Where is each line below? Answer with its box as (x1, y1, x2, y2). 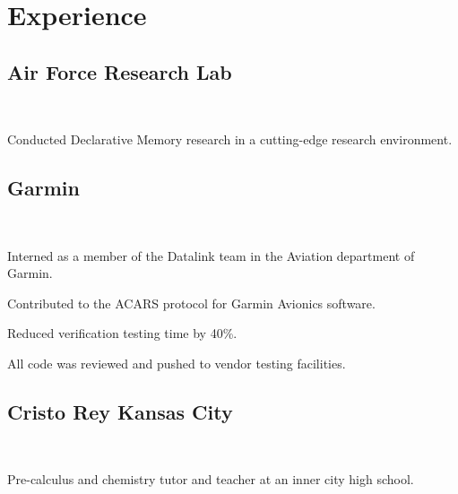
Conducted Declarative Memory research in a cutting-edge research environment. (7, 130, 453, 149)
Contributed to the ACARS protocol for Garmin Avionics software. (7, 293, 376, 312)
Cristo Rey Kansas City (7, 397, 233, 425)
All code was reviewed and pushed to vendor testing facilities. (7, 353, 346, 372)
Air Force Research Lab (7, 57, 232, 85)
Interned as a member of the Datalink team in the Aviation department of (7, 246, 415, 264)
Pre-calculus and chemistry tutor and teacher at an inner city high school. (7, 470, 414, 489)
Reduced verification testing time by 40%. (7, 324, 238, 342)
